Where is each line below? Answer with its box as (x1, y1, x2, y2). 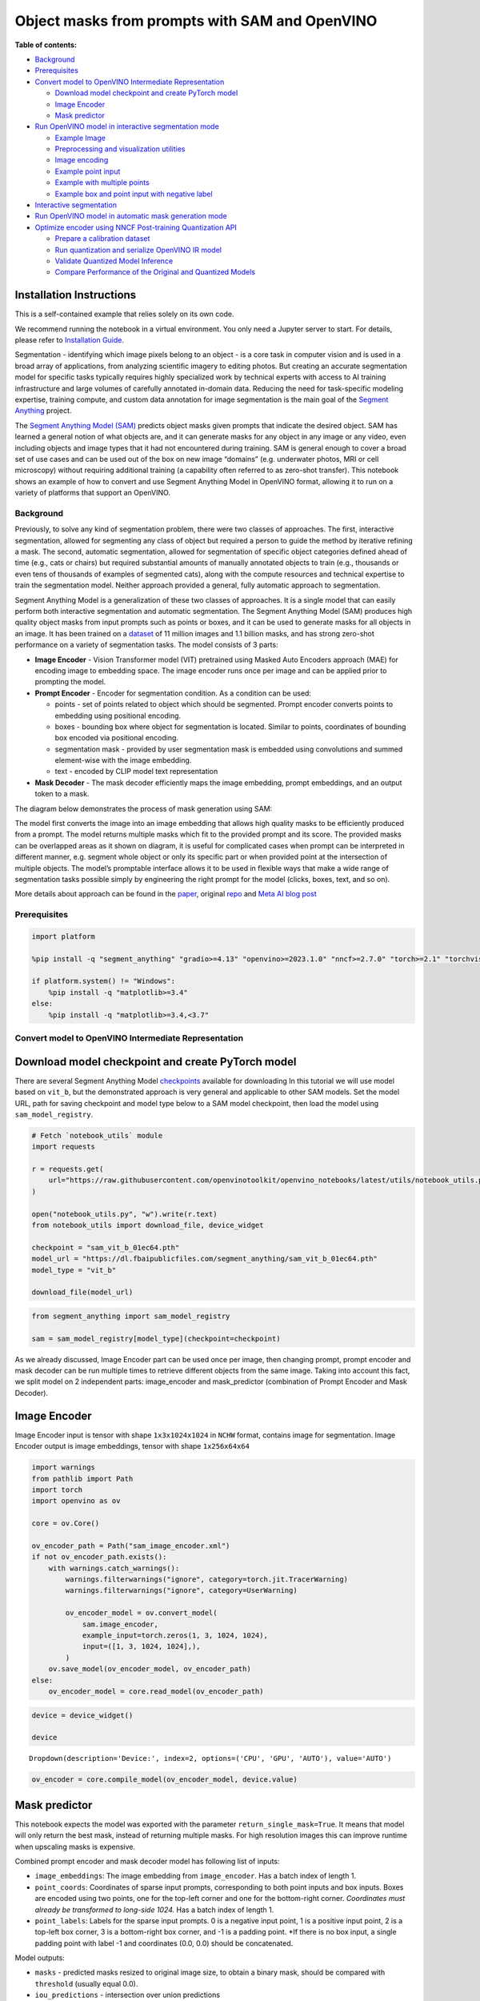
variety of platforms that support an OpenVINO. (14, 488, 171, 498)
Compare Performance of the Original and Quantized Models (54, 267, 256, 277)
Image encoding (54, 155, 109, 165)
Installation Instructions (14, 288, 137, 302)
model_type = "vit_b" (31, 1265, 117, 1274)
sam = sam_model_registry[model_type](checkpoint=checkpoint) (31, 1333, 281, 1343)
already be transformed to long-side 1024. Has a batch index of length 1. (34, 1905, 274, 1915)
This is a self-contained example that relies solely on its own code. (14, 309, 234, 319)
